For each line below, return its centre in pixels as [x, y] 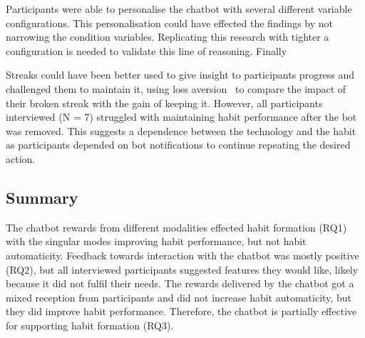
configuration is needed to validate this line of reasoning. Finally [146, 50]
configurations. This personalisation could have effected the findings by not [169, 23]
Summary [42, 197]
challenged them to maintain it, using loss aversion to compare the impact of [176, 88]
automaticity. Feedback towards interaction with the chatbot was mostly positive [182, 255]
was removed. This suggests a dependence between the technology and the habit [181, 130]
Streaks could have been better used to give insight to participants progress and [180, 75]
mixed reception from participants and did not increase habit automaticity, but [179, 297]
